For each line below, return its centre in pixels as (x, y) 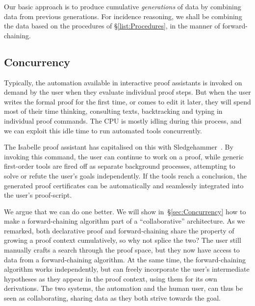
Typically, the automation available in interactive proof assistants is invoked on (123, 82)
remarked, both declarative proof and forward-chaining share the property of (119, 230)
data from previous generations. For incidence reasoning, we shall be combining (123, 16)
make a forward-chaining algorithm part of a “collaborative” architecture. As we (125, 221)
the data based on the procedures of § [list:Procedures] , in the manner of (112, 26)
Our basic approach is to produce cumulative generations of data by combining (123, 6)
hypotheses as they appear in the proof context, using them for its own (111, 278)
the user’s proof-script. (38, 195)
